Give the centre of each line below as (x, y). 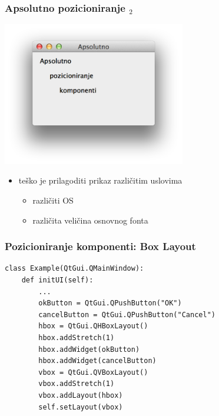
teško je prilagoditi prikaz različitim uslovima (100, 180)
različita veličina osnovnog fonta (90, 220)
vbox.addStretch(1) (77, 384)
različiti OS (53, 200)
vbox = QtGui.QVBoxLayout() (93, 372)
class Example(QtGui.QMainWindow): (74, 269)
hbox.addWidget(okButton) (89, 349)
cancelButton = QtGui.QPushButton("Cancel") (127, 315)
